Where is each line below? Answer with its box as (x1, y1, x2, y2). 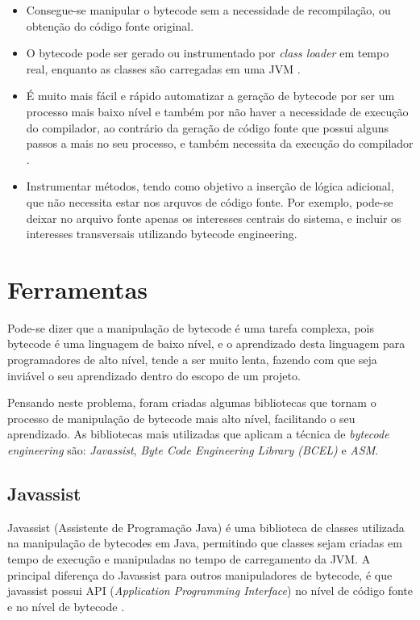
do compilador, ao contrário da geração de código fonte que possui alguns (26, 119, 389, 136)
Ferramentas (7, 272, 148, 305)
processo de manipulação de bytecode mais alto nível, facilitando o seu (7, 409, 356, 426)
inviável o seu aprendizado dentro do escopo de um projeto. (7, 367, 301, 383)
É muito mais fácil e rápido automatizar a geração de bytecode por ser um (26, 87, 395, 104)
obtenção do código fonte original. (26, 17, 194, 34)
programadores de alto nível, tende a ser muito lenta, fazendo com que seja (7, 351, 377, 368)
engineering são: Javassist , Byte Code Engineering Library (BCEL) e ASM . (7, 442, 379, 458)
